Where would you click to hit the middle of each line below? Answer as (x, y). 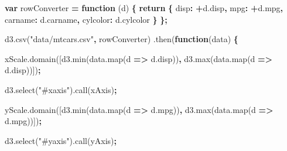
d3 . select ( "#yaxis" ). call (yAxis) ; (61, 140)
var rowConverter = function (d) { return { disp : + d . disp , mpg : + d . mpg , (144, 8)
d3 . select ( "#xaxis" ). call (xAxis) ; (61, 89)
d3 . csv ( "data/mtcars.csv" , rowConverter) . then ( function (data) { (122, 39)
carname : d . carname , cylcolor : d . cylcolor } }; (86, 19)
